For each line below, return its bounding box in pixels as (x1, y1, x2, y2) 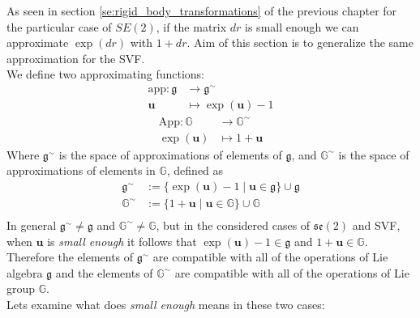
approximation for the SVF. (6, 49, 145, 66)
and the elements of (55, 264, 153, 281)
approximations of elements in (6, 162, 156, 179)
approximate (6, 34, 69, 51)
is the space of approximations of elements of (58, 146, 282, 163)
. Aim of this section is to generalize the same (186, 34, 414, 51)
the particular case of (6, 18, 112, 35)
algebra (6, 264, 43, 281)
